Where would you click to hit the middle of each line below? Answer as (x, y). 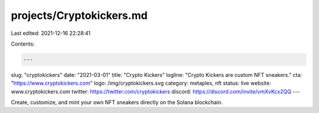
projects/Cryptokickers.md (79, 15)
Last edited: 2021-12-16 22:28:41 (51, 33)
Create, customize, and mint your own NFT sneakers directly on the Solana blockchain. (117, 102)
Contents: (23, 44)
